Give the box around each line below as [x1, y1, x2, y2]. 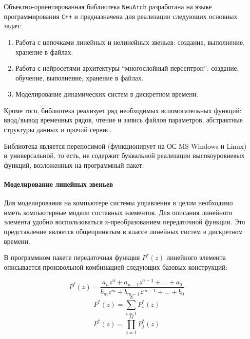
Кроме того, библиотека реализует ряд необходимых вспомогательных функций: [4, 105, 242, 115]
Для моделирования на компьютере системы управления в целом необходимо [4, 198, 233, 208]
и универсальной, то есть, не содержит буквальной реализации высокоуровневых [4, 150, 245, 160]
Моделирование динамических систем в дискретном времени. [15, 89, 198, 99]
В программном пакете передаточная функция [4, 252, 140, 262]
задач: [4, 20, 21, 31]
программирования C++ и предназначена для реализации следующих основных [4, 11, 237, 21]
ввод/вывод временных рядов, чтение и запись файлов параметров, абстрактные [4, 115, 243, 125]
